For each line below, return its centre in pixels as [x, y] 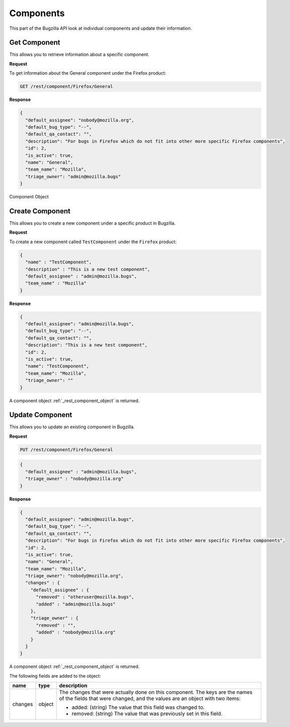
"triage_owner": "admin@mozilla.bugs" [73, 176]
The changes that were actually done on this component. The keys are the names [156, 692]
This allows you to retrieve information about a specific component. [79, 54]
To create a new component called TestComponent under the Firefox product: [93, 242]
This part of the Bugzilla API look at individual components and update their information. [101, 28]
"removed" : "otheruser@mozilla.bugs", [85, 597]
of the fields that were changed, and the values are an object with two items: [150, 699]
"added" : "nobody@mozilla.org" [76, 632]
